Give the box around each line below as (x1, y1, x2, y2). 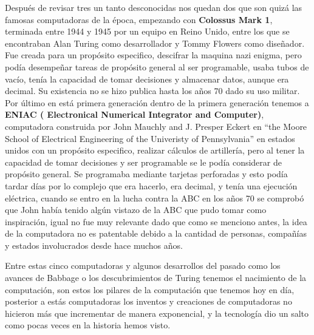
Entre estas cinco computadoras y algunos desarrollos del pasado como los (5, 259, 281, 272)
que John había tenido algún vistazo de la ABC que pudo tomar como (5, 203, 267, 216)
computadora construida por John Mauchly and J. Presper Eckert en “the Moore (5, 120, 307, 132)
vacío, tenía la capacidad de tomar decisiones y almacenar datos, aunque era (5, 72, 289, 85)
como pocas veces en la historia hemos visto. (5, 319, 171, 331)
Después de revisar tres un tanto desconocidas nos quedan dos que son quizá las (5, 1, 302, 13)
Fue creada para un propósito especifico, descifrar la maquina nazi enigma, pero (5, 49, 302, 61)
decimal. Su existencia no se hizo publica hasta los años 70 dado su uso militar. (5, 84, 300, 97)
